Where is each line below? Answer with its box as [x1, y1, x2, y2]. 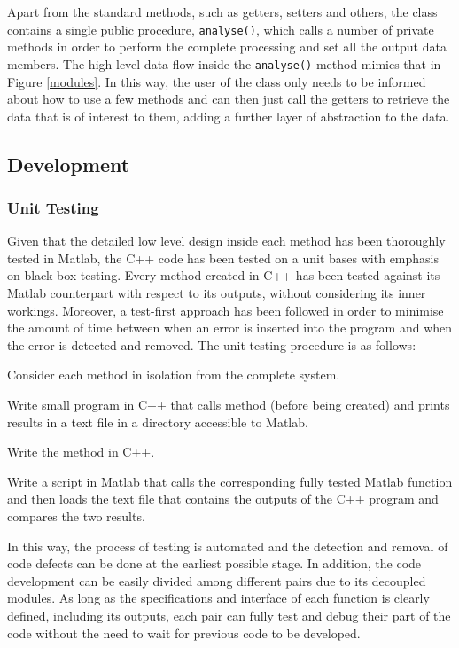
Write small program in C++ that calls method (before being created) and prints [7, 395, 450, 414]
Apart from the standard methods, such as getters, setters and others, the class [7, 3, 438, 20]
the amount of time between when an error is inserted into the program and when [7, 318, 453, 337]
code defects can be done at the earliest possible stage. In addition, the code [7, 554, 422, 573]
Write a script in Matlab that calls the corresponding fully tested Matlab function [7, 472, 453, 490]
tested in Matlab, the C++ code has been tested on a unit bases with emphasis [7, 248, 440, 267]
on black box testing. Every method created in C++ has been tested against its [7, 266, 440, 285]
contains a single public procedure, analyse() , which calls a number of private [7, 20, 434, 38]
